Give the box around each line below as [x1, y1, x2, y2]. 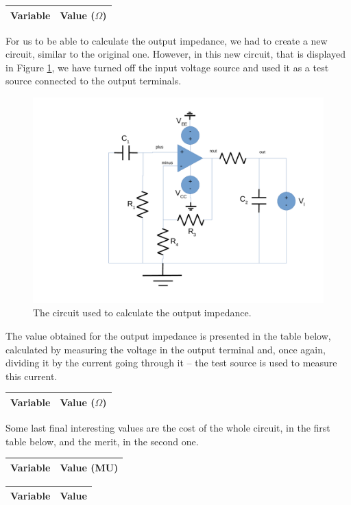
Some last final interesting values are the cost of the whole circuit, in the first [5, 420, 330, 434]
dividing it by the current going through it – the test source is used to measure [5, 355, 337, 370]
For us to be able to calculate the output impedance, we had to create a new [5, 33, 328, 47]
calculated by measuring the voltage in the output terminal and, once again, [5, 342, 326, 356]
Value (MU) [60, 460, 119, 474]
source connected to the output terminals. [5, 73, 182, 88]
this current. [5, 368, 58, 383]
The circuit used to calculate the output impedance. [33, 305, 252, 320]
